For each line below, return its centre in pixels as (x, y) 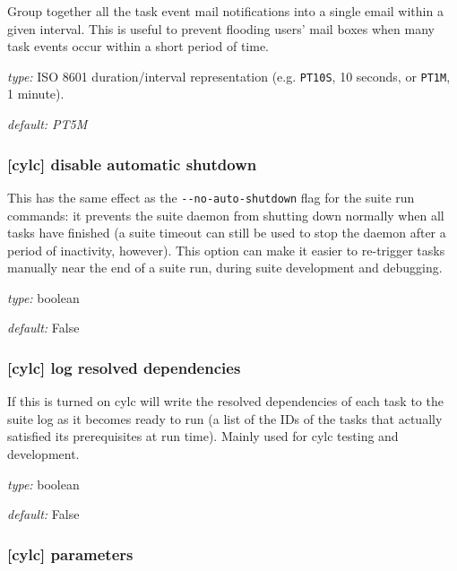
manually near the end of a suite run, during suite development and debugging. (225, 268)
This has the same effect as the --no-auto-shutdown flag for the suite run (211, 197)
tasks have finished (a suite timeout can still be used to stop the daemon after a (227, 233)
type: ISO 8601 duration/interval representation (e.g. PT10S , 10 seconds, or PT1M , (229, 76)
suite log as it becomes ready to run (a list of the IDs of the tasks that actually (225, 418)
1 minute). (36, 94)
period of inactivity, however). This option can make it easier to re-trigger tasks (226, 250)
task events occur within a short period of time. (138, 46)
